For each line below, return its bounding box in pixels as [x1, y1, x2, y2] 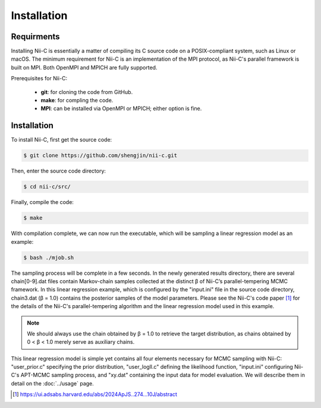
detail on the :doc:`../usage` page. [11, 379, 95, 387]
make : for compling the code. [40, 97, 114, 104]
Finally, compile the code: [11, 199, 74, 206]
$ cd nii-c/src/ [23, 183, 71, 190]
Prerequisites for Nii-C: [11, 75, 68, 82]
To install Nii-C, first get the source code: [11, 136, 112, 143]
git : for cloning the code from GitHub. [40, 88, 133, 95]
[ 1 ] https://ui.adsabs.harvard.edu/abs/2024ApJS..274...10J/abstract [12, 391, 178, 398]
